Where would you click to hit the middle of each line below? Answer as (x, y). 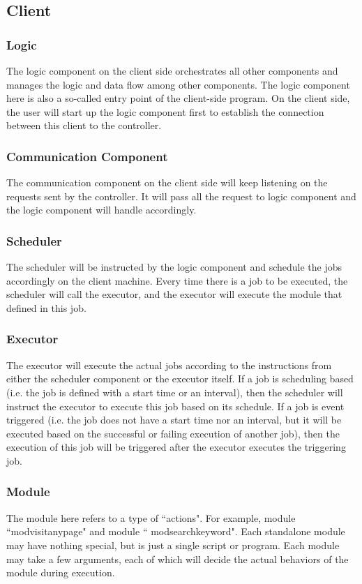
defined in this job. (46, 307)
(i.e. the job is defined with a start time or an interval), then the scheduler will (175, 392)
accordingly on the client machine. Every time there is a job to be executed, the (177, 280)
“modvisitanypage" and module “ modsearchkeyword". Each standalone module (176, 531)
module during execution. (61, 572)
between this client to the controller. (84, 125)
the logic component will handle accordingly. (101, 210)
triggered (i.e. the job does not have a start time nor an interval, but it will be (174, 420)
